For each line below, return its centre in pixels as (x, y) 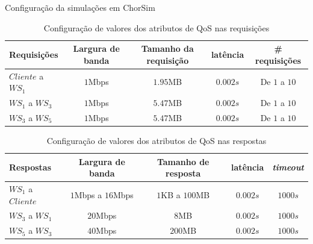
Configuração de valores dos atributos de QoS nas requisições (156, 27)
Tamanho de (183, 161)
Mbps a (88, 194)
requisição (168, 60)
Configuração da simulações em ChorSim (80, 7)
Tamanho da (167, 48)
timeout (288, 167)
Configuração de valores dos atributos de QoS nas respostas (156, 140)
